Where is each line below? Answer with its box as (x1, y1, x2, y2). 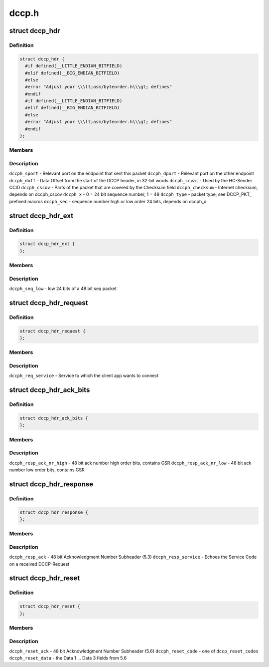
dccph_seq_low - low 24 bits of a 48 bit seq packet (9, 286, 117, 292)
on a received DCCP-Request (9, 561, 70, 567)
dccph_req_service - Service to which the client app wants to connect (9, 372, 159, 379)
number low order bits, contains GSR (9, 467, 85, 473)
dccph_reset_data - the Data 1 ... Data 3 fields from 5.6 (9, 655, 127, 661)
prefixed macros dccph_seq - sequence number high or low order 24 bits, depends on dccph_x (9, 198, 207, 204)
